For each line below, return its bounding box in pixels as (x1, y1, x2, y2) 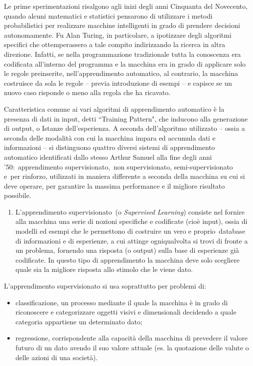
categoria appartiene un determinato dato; (15, 316, 142, 326)
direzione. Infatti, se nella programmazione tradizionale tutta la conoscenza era (4, 49, 241, 59)
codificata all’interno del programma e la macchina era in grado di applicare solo (4, 58, 246, 69)
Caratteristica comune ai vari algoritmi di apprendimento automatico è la (4, 103, 225, 114)
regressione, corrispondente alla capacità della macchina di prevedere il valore (15, 333, 248, 343)
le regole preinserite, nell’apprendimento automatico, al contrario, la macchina (4, 68, 238, 78)
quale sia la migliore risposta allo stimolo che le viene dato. (15, 264, 193, 274)
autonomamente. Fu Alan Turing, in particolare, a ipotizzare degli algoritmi (4, 29, 231, 40)
